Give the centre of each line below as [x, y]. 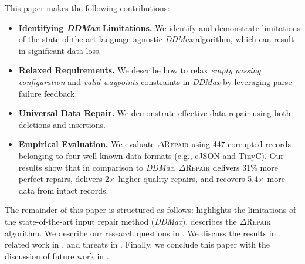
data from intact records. [63, 190]
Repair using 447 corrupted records [227, 144]
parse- [284, 81]
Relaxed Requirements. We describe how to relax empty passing [140, 70]
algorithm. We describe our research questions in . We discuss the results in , [143, 233]
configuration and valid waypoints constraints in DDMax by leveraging [144, 81]
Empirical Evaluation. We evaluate [87, 144]
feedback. [61, 93]
